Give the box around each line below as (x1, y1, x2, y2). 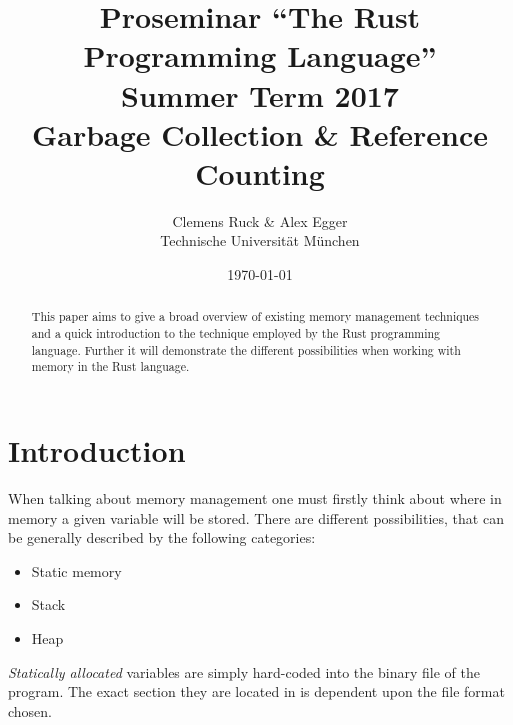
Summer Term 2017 (121, 74, 399, 115)
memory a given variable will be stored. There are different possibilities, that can (8, 507, 504, 528)
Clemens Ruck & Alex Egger (172, 210, 348, 231)
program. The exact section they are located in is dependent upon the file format (8, 681, 505, 702)
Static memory (31, 560, 122, 581)
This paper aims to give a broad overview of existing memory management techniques (31, 308, 480, 325)
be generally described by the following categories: (8, 527, 316, 548)
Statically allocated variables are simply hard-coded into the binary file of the (8, 661, 480, 682)
